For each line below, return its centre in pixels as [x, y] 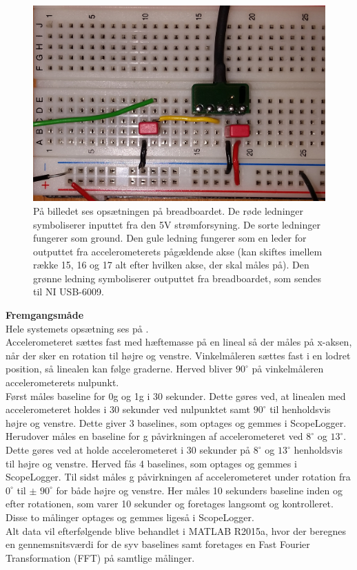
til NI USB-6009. [69, 292]
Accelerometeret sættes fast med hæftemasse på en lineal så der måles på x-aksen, [179, 342]
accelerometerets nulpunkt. [62, 382]
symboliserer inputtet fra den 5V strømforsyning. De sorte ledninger [177, 224]
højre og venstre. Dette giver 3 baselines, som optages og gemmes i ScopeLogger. [176, 422]
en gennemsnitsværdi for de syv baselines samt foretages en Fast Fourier [158, 544]
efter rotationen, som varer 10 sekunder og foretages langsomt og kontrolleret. [170, 504]
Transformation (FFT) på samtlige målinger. [100, 557]
